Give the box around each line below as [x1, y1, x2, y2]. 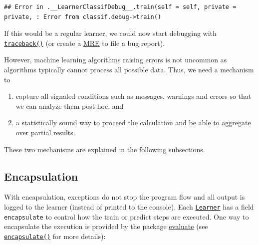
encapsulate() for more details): [4, 231, 106, 241]
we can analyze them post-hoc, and [15, 100, 124, 111]
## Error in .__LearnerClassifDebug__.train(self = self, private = [4, 3, 237, 10]
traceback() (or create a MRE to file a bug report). [4, 37, 165, 48]
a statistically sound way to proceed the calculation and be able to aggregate [15, 117, 251, 128]
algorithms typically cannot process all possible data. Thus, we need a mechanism [4, 64, 254, 75]
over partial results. [15, 127, 75, 137]
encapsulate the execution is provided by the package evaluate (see [4, 221, 208, 232]
